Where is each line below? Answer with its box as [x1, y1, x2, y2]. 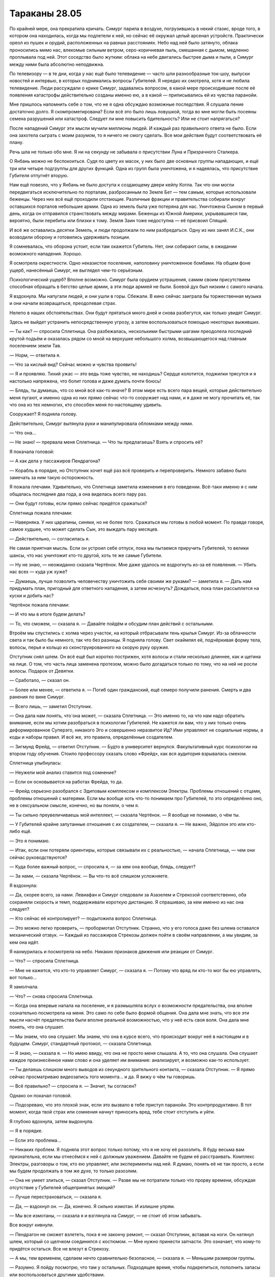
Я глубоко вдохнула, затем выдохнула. [9, 1118, 94, 1124]
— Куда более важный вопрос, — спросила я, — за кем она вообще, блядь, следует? [9, 864, 196, 869]
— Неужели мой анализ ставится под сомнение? [9, 769, 117, 775]
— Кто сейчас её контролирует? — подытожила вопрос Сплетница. [9, 915, 157, 921]
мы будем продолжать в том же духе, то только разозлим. [9, 1168, 138, 1174]
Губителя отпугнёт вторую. [9, 172, 69, 178]
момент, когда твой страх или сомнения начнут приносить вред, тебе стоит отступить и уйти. [9, 1109, 215, 1115]
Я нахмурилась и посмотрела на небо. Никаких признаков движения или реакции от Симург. [9, 948, 214, 955]
